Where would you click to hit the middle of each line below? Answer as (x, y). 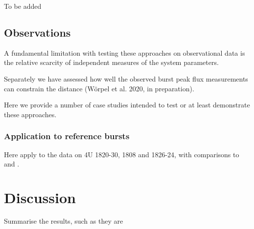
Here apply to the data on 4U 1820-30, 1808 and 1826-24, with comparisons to (122, 154)
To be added (23, 6)
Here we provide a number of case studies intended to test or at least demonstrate (127, 105)
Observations (37, 32)
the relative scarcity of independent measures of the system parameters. (111, 62)
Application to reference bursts (67, 136)
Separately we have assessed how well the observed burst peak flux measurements (126, 78)
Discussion (40, 197)
